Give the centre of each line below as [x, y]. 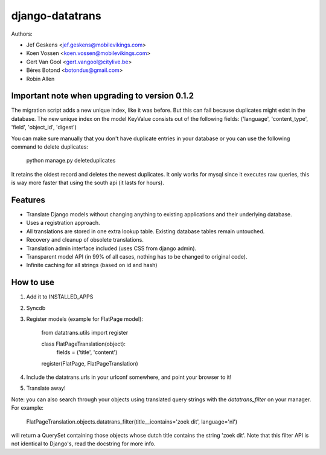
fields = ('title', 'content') [87, 352]
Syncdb [36, 308]
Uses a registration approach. [63, 223]
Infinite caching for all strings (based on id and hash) [92, 265]
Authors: [22, 34]
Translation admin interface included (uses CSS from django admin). [111, 248]
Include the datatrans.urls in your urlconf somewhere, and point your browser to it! [129, 377]
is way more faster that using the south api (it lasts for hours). [88, 183]
